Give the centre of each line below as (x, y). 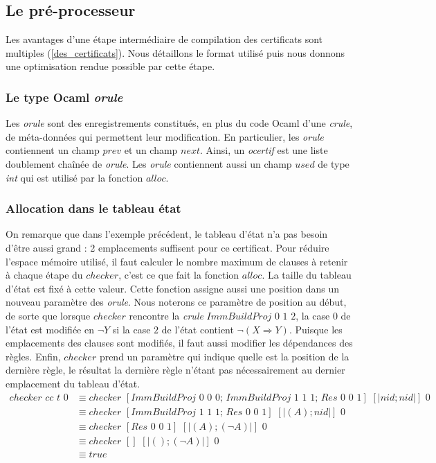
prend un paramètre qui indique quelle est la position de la (224, 356)
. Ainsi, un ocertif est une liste (264, 150)
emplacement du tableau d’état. (73, 383)
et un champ (151, 150)
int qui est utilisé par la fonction (74, 177)
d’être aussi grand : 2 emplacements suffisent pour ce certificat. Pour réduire (167, 247)
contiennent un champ (53, 150)
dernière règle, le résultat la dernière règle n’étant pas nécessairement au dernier (175, 370)
